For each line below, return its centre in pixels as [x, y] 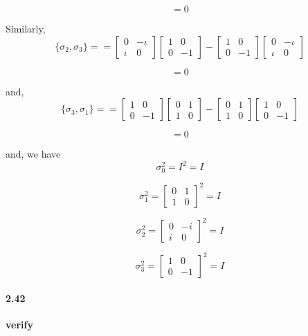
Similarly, [26, 28]
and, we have [33, 154]
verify [19, 324]
